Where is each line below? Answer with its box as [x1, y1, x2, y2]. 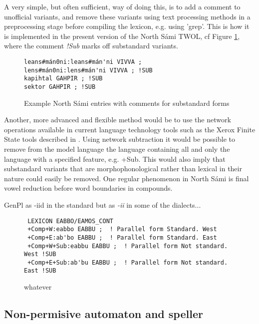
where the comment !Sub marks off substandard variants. [4, 40, 178, 51]
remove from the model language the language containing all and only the [4, 143, 230, 154]
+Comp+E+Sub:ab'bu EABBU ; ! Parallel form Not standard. [27, 259, 228, 266]
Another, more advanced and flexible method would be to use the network [4, 114, 231, 125]
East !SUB [24, 267, 56, 275]
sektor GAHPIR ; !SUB [24, 83, 96, 90]
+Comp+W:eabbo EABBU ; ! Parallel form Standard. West [27, 226, 217, 233]
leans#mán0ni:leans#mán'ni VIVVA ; [24, 58, 142, 65]
